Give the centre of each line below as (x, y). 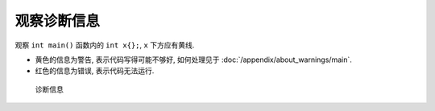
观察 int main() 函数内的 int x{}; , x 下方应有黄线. (105, 45)
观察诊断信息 (58, 21)
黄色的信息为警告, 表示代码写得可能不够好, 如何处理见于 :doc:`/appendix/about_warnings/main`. (193, 60)
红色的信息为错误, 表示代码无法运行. (95, 71)
